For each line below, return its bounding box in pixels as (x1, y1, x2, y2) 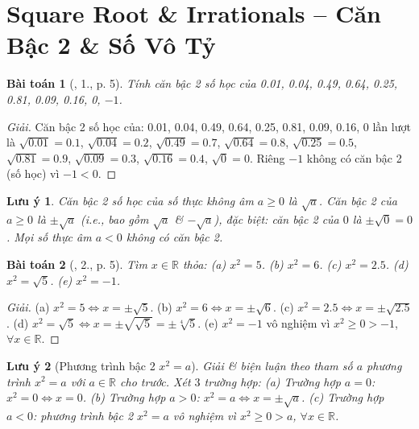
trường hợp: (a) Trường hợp (204, 373, 341, 390)
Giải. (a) (6, 299, 50, 316)
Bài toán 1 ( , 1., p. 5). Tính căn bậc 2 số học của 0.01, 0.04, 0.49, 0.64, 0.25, (6, 75, 398, 92)
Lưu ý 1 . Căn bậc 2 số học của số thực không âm (6, 192, 254, 208)
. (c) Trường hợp (301, 389, 384, 406)
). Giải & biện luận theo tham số (191, 357, 353, 373)
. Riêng (249, 149, 285, 166)
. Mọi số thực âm (6, 229, 92, 245)
